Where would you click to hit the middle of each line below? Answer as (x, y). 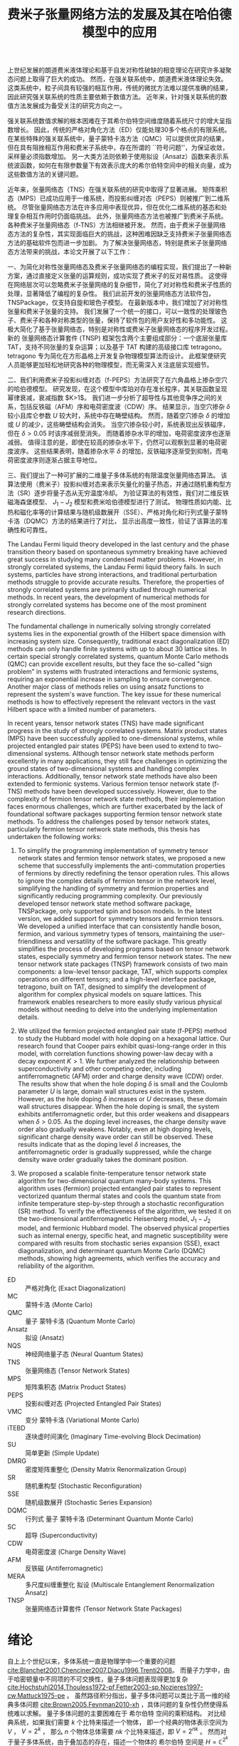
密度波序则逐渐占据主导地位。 (57, 460)
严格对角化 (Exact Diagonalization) (76, 1288)
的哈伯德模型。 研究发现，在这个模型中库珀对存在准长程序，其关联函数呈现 (117, 389)
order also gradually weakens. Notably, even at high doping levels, (115, 1129)
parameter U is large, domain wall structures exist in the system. (112, 1091)
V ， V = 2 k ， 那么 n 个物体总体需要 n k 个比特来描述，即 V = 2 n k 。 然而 (114, 1730)
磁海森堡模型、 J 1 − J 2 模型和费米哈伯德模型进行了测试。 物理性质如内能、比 (119, 503)
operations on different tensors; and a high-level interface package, (117, 979)
